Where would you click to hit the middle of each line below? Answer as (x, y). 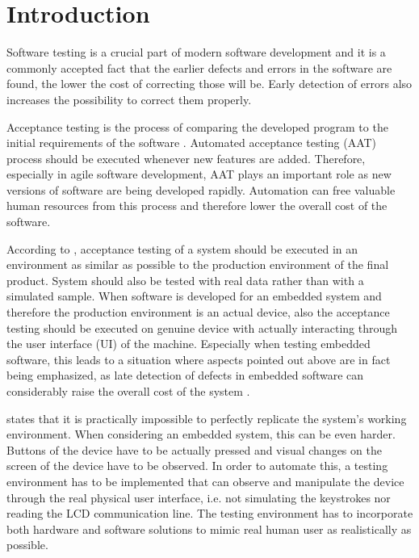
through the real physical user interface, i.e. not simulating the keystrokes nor (199, 497)
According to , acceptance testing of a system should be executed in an (182, 248)
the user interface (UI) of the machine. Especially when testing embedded (189, 344)
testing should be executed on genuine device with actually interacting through (202, 327)
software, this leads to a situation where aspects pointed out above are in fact (199, 359)
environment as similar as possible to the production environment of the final (198, 264)
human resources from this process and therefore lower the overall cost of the (197, 206)
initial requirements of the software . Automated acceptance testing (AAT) (192, 143)
